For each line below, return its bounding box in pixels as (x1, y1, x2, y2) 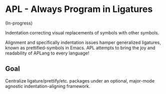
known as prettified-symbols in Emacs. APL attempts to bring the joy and (5, 44, 155, 50)
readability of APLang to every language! (5, 50, 89, 56)
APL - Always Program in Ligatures (5, 3, 153, 15)
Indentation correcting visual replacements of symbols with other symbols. (5, 29, 159, 35)
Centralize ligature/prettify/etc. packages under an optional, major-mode (5, 77, 155, 83)
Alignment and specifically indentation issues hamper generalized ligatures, (5, 39, 161, 45)
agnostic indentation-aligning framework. (5, 83, 90, 89)
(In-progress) (5, 20, 33, 26)
